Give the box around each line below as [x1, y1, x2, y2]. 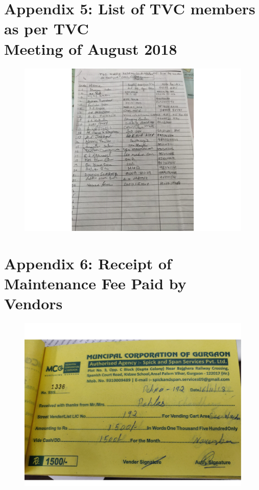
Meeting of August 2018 [4, 38, 177, 59]
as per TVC [4, 18, 89, 39]
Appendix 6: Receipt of [4, 252, 172, 273]
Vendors [4, 293, 63, 314]
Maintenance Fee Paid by [4, 273, 186, 294]
